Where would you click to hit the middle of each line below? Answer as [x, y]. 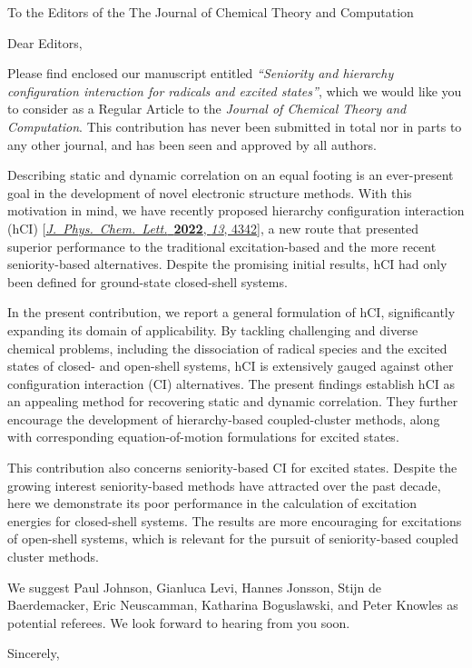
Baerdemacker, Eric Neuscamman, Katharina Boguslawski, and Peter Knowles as [233, 605]
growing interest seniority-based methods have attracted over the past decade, [224, 485]
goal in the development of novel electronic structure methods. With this [210, 192]
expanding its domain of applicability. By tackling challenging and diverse [213, 329]
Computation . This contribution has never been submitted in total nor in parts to [235, 126]
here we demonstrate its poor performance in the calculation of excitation [212, 503]
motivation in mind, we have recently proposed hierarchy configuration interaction [236, 210]
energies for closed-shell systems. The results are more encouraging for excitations [235, 520]
